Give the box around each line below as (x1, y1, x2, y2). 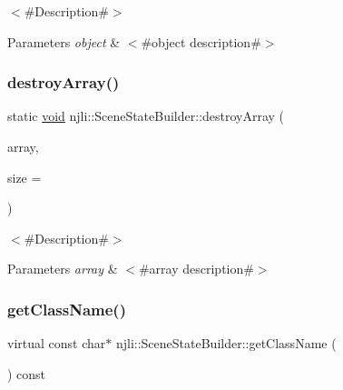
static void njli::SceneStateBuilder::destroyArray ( (7, 106, 285, 125)
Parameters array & (7, 259, 118, 278)
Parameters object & (7, 32, 121, 51)
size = (7, 167, 42, 186)
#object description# (141, 32, 261, 51)
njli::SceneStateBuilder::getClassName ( (115, 334, 337, 353)
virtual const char (7, 334, 106, 353)
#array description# (138, 259, 254, 278)
